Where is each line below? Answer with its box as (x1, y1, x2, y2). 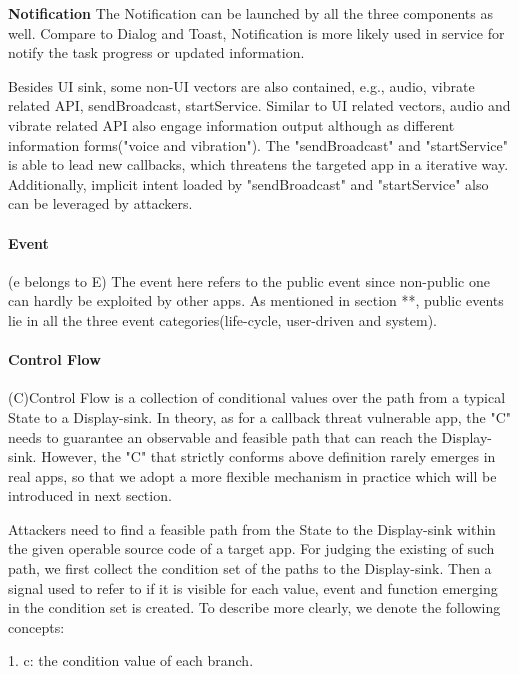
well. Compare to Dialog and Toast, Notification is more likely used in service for (8, 22, 505, 43)
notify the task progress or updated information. (8, 42, 305, 63)
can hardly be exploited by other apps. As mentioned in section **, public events (8, 290, 504, 311)
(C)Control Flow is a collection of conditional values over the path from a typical (8, 387, 506, 408)
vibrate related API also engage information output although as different (8, 114, 455, 135)
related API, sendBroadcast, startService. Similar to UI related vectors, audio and (8, 95, 511, 116)
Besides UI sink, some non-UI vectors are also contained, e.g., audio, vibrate (8, 75, 475, 96)
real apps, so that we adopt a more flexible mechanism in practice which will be (8, 465, 497, 486)
